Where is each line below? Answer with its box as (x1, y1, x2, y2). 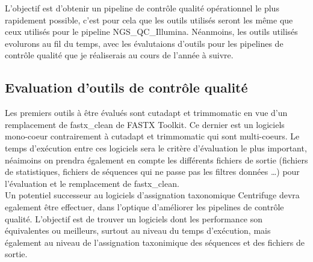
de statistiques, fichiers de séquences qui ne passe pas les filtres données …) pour (5, 165, 300, 178)
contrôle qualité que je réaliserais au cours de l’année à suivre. (5, 49, 234, 61)
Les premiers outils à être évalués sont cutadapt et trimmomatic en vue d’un (5, 106, 288, 119)
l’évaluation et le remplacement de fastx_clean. (5, 177, 179, 189)
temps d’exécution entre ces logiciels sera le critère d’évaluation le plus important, (5, 141, 307, 154)
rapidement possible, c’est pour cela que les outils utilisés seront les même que (5, 13, 293, 26)
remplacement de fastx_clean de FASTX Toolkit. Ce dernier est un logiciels (5, 118, 285, 130)
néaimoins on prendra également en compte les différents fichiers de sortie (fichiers (5, 153, 308, 166)
